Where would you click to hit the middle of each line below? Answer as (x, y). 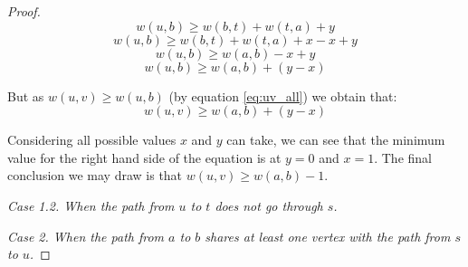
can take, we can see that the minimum (336, 140)
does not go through (269, 205)
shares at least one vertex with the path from (328, 236)
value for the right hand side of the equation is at (144, 157)
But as (26, 95)
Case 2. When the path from (86, 236)
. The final (403, 157)
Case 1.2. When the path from (91, 205)
